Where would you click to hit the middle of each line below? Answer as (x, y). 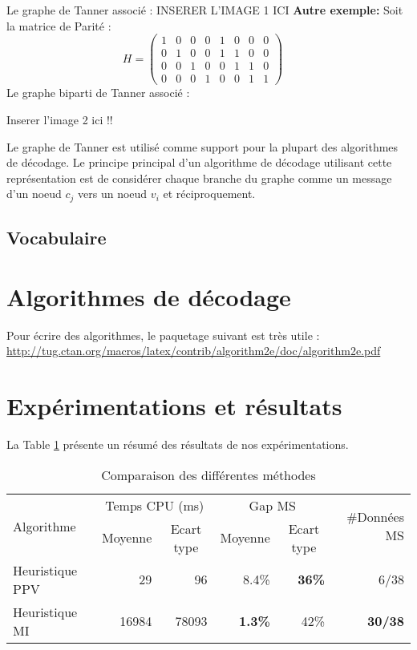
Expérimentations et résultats (174, 406)
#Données (375, 517)
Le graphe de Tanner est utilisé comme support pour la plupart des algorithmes (202, 146)
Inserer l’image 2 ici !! (60, 119)
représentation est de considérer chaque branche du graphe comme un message (199, 178)
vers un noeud (113, 194)
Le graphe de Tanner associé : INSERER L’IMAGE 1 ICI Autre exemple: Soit (205, 10)
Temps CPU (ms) (155, 505)
